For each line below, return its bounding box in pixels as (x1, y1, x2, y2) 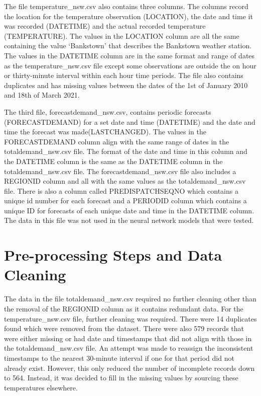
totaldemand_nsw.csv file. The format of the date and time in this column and (4, 146, 247, 156)
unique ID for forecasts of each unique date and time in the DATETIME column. (4, 205, 254, 215)
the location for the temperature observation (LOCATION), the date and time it (4, 11, 253, 21)
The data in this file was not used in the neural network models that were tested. (4, 215, 254, 225)
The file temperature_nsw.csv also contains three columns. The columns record (4, 1, 248, 11)
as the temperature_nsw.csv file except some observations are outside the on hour (4, 60, 256, 70)
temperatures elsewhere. (4, 382, 78, 392)
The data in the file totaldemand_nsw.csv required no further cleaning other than (4, 293, 256, 304)
